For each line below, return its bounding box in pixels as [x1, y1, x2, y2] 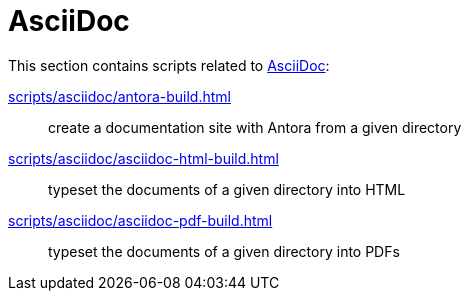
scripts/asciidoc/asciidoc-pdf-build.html [8, 211, 273, 229]
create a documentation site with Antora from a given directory [48, 118, 462, 136]
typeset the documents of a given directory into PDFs [48, 242, 400, 260]
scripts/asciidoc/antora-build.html [8, 87, 231, 105]
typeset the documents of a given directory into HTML [48, 180, 406, 198]
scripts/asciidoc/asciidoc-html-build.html [8, 149, 279, 167]
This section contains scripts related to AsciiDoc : [8, 56, 330, 74]
